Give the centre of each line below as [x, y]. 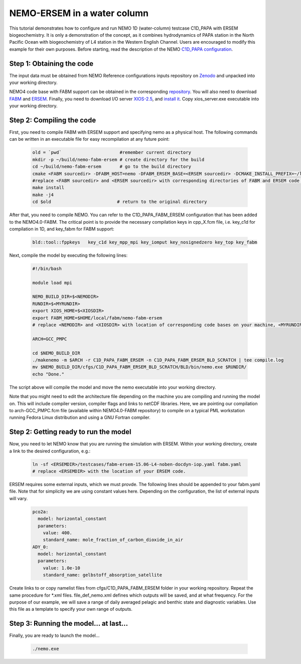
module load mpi [52, 282]
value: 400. [58, 533]
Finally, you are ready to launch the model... [54, 635]
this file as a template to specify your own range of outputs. [71, 609]
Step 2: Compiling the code [53, 120]
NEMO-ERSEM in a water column [79, 13]
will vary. [19, 498]
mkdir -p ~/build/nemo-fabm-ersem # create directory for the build [118, 159]
